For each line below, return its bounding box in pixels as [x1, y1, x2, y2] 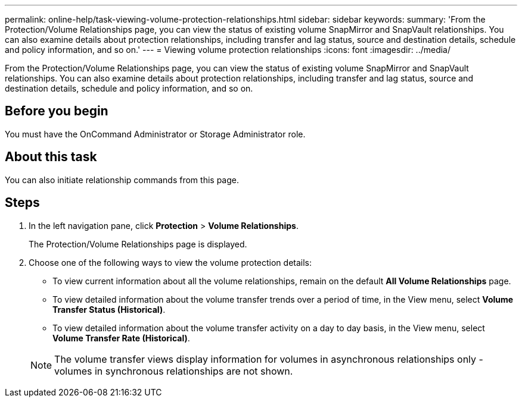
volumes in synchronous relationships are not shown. [54, 365, 293, 377]
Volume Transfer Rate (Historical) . [52, 332, 190, 343]
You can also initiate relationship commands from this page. [5, 174, 239, 185]
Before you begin [5, 103, 108, 119]
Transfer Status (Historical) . [52, 304, 166, 315]
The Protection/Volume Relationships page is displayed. [29, 238, 247, 249]
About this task [5, 149, 97, 165]
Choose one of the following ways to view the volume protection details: [29, 257, 312, 268]
